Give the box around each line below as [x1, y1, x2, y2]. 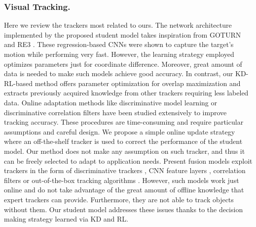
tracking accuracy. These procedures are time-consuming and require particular [4, 117, 244, 127]
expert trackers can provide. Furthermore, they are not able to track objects [4, 194, 234, 204]
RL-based [4, 78, 33, 88]
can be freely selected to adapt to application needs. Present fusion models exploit [4, 155, 253, 166]
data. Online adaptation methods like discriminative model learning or [4, 97, 217, 107]
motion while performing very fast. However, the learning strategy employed [4, 49, 234, 59]
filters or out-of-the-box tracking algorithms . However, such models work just [4, 175, 239, 185]
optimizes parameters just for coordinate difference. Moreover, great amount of [4, 58, 242, 69]
